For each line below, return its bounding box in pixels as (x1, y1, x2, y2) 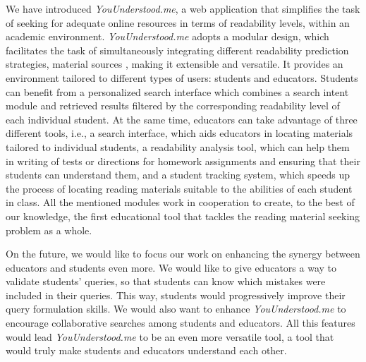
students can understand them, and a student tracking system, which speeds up (6, 167, 350, 182)
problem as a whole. (6, 222, 92, 237)
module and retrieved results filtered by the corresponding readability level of (6, 98, 340, 113)
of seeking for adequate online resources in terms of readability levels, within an (6, 15, 350, 30)
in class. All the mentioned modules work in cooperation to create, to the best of (6, 195, 355, 210)
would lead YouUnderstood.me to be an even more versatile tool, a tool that (6, 329, 334, 344)
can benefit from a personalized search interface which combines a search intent (6, 84, 349, 99)
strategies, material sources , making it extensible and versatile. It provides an (6, 56, 343, 71)
